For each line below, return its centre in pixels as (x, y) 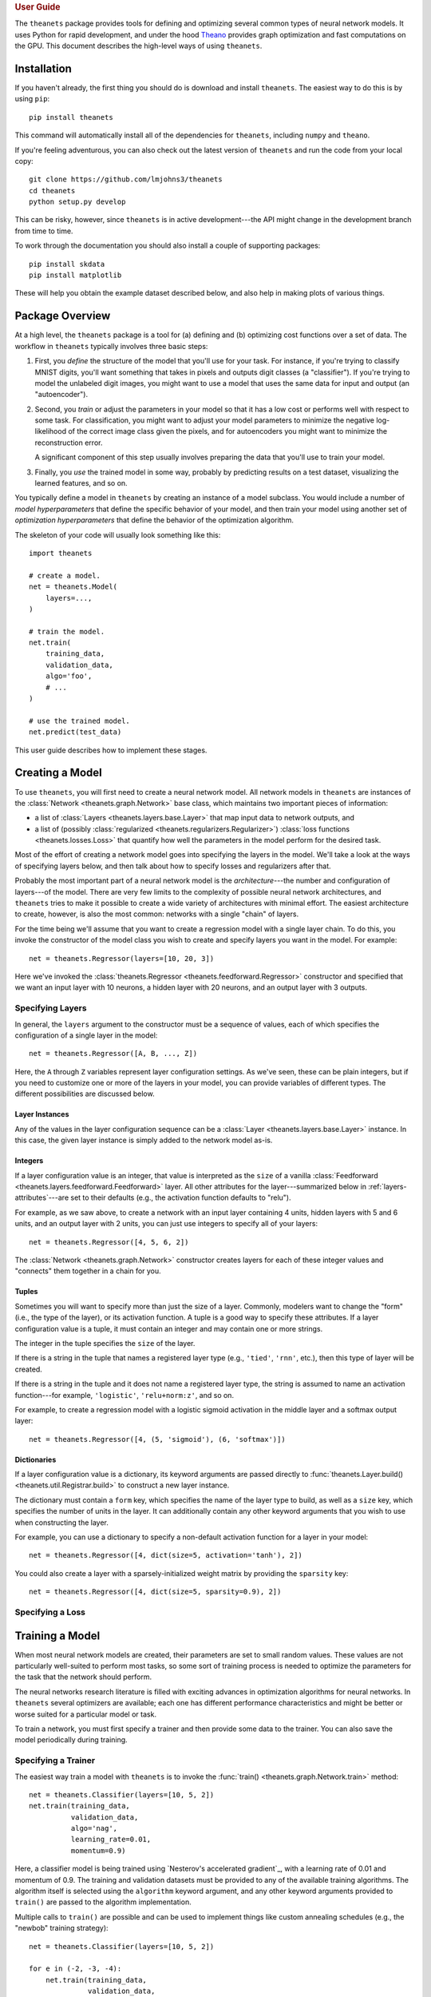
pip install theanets (71, 117)
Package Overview (63, 316)
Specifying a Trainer (55, 1761)
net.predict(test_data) (75, 732)
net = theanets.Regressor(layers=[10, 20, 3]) (122, 958)
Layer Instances (42, 1114)
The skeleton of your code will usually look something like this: (118, 534)
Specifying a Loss (50, 1612)
